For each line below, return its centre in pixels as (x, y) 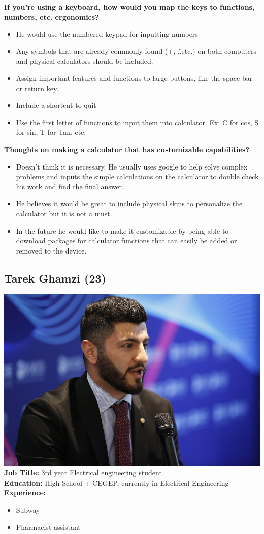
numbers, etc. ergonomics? (52, 17)
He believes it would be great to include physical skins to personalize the (129, 203)
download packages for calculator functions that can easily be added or (126, 241)
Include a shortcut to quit (56, 105)
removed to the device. (51, 250)
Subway (28, 510)
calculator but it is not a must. (64, 213)
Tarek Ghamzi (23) (55, 278)
